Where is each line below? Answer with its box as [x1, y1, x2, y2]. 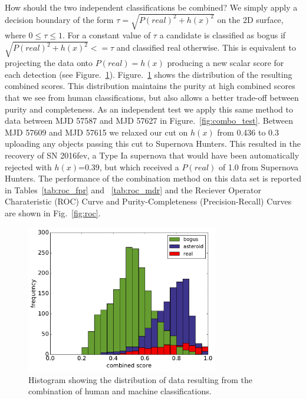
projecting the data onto [5, 57, 93, 69]
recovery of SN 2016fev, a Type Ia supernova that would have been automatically [5, 149, 300, 161]
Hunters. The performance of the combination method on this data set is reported [5, 172, 301, 184]
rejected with [5, 160, 52, 173]
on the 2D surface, [217, 13, 284, 25]
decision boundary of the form [5, 13, 114, 25]
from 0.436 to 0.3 [217, 126, 279, 138]
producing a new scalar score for [167, 57, 284, 69]
